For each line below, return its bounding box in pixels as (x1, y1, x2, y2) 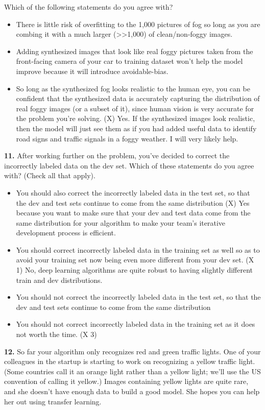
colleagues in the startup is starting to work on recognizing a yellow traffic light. (4, 356, 255, 367)
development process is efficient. (16, 227, 116, 238)
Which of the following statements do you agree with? (4, 2, 173, 12)
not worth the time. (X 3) (16, 329, 97, 340)
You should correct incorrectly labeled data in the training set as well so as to (16, 244, 260, 255)
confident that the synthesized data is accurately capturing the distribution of (16, 93, 260, 104)
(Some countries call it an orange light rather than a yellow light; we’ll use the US (4, 366, 261, 376)
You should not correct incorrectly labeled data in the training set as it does (16, 319, 255, 329)
